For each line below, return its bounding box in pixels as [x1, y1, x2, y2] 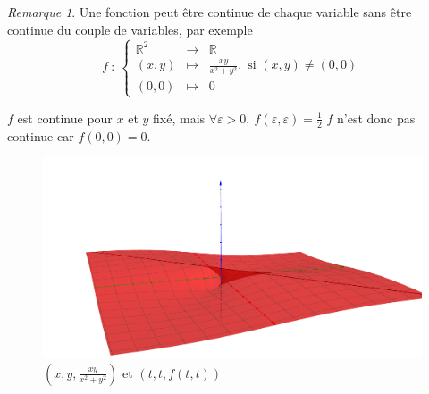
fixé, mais [153, 108, 206, 127]
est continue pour [17, 108, 113, 127]
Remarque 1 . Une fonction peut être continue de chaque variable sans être [7, 3, 412, 21]
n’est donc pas [336, 108, 416, 127]
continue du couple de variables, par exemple [7, 20, 253, 38]
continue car [7, 126, 74, 145]
